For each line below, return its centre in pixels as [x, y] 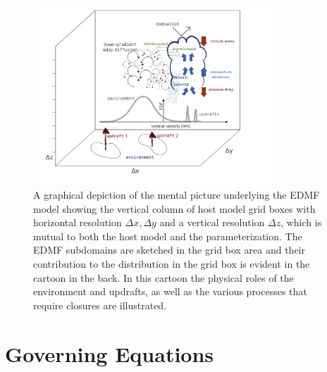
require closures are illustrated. [100, 305]
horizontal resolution [78, 222]
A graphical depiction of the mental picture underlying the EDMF [177, 194]
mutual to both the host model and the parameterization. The [168, 236]
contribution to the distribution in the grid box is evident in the [172, 263]
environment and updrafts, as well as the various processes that [170, 291]
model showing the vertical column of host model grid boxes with [174, 208]
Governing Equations [110, 353]
